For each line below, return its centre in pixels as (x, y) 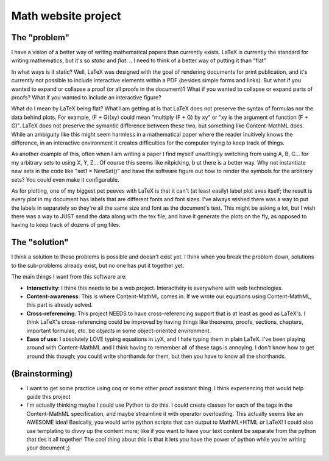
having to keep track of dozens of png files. (66, 225)
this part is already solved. (60, 305)
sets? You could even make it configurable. (65, 179)
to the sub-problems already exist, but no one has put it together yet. (98, 265)
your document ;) (48, 448)
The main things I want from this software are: (69, 277)
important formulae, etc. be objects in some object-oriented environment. (119, 331)
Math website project (66, 16)
